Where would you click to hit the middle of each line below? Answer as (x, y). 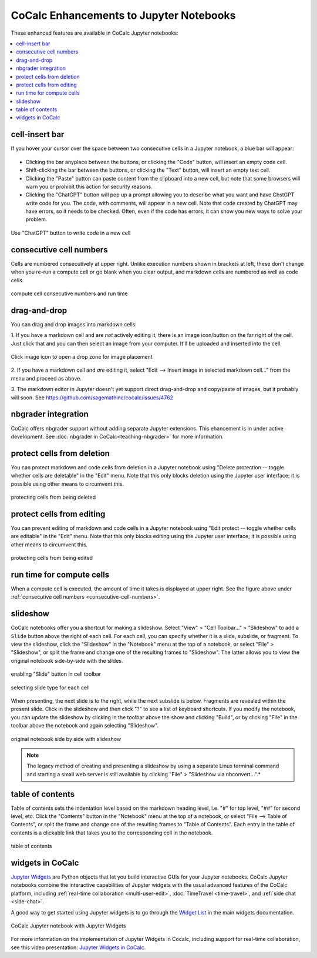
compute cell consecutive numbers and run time (70, 293)
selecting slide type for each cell (50, 687)
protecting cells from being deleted (53, 497)
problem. (36, 219)
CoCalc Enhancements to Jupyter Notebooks (123, 15)
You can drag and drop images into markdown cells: (74, 324)
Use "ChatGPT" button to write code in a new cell (71, 233)
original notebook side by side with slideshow (66, 739)
